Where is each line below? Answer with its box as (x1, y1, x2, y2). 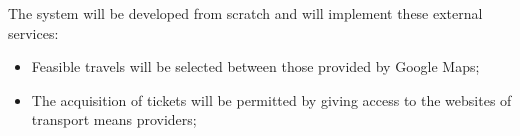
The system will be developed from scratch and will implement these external (8, 3, 483, 23)
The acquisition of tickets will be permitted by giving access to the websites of (31, 89, 512, 110)
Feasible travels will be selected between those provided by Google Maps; (31, 56, 480, 77)
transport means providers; (31, 109, 197, 130)
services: (8, 22, 59, 43)
